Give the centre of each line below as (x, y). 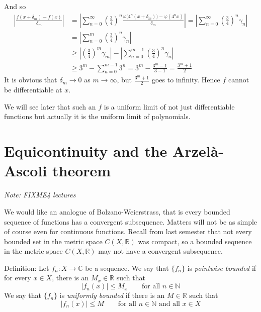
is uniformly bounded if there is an (112, 295)
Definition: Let (27, 268)
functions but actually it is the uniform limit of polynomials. (97, 116)
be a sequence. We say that (127, 268)
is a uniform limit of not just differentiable (169, 106)
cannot (239, 80)
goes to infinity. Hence (186, 80)
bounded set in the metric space (53, 241)
